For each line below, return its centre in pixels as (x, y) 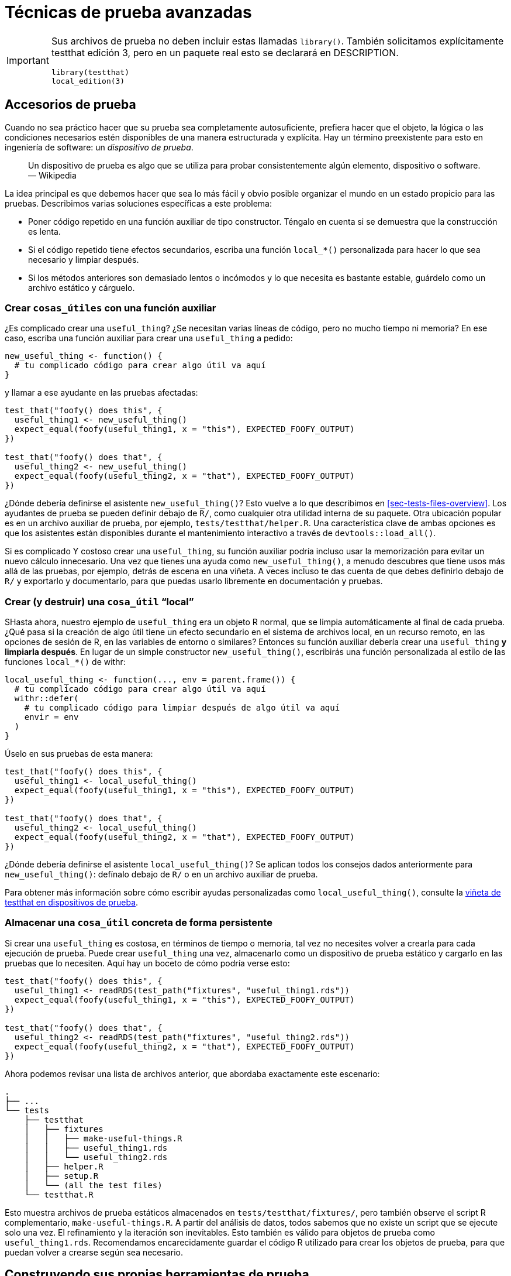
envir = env (51, 717)
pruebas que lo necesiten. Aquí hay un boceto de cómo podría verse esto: (147, 963)
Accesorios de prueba (70, 105)
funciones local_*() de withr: (65, 662)
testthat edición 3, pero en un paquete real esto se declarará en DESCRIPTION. (225, 52)
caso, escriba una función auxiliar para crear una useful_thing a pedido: (149, 338)
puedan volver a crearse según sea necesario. (94, 1252)
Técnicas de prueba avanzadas (128, 12)
